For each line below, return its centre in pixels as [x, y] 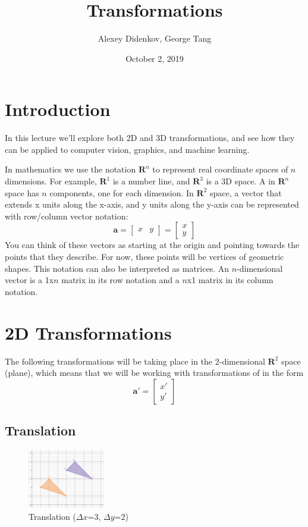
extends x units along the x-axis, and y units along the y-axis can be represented [152, 204]
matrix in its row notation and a [120, 280]
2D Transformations [88, 332]
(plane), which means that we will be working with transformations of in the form [154, 373]
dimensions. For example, [51, 181]
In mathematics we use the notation [70, 169]
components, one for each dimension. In [122, 192]
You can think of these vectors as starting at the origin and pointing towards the [152, 245]
